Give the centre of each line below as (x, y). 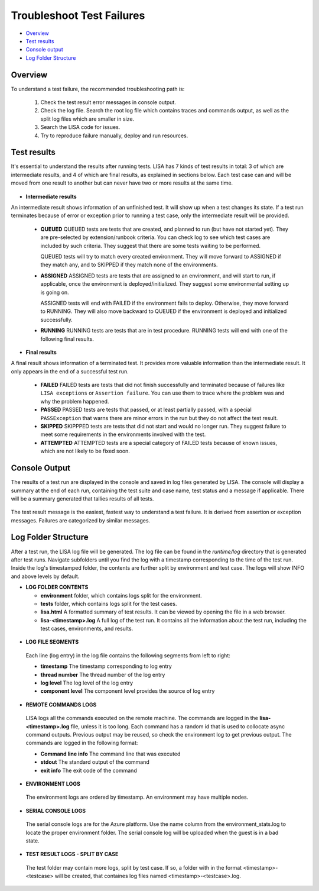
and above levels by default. (45, 576)
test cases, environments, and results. (87, 629)
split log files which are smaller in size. (87, 119)
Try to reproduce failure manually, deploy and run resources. (114, 135)
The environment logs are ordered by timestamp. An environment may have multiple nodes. (137, 797)
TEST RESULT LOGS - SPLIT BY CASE (72, 854)
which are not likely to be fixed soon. (85, 451)
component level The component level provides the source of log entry (128, 691)
